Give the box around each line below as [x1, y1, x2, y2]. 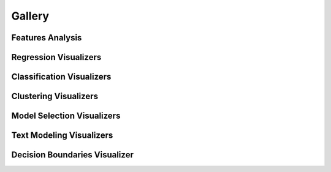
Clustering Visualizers [11, 91, 98, 102]
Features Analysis [11, 32, 82, 43]
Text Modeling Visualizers [11, 130, 113, 141]
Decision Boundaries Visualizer [11, 150, 134, 160]
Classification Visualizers [11, 72, 112, 82]
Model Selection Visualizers [11, 111, 121, 121]
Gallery [11, 9, 49, 23]
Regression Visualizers [11, 52, 102, 62]
